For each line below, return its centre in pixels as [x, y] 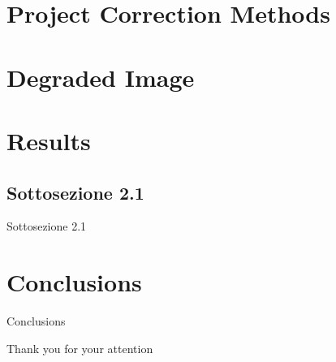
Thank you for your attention [80, 348]
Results [49, 140]
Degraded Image [101, 77]
